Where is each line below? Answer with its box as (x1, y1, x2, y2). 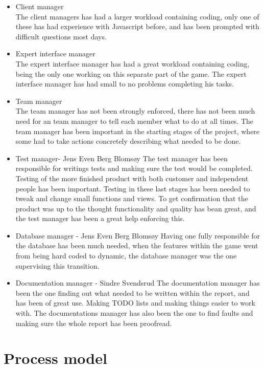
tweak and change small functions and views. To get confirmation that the (15, 193, 248, 204)
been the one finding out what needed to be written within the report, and (15, 287, 250, 298)
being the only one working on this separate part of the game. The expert (15, 68, 247, 79)
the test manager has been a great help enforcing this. (15, 213, 185, 224)
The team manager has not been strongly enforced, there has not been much (15, 105, 255, 116)
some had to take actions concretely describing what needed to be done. (15, 136, 241, 146)
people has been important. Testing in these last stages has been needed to (15, 183, 250, 193)
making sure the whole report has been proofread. (15, 317, 172, 328)
